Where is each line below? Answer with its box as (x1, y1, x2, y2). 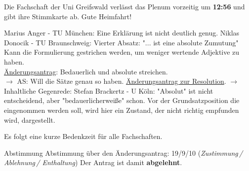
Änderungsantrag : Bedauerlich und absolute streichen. (4, 66, 168, 76)
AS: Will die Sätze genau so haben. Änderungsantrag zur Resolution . (17, 76, 226, 86)
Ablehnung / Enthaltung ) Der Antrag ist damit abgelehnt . (4, 157, 182, 168)
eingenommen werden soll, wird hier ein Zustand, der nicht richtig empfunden (4, 104, 239, 115)
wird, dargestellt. (4, 114, 55, 125)
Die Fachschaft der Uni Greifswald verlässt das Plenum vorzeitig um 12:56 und (4, 1, 245, 11)
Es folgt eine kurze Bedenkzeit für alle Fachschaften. (4, 131, 163, 141)
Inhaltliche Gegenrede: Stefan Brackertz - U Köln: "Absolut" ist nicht (4, 85, 213, 96)
